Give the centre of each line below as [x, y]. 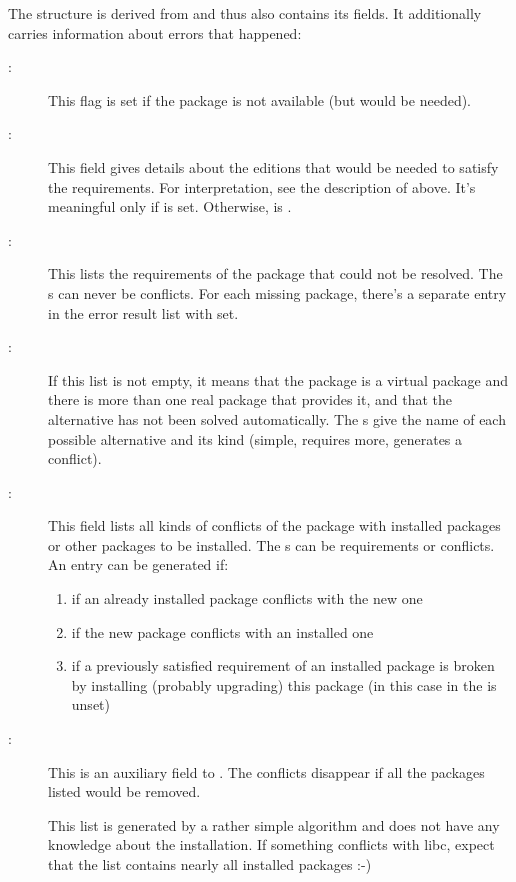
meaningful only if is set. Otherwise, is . [170, 206]
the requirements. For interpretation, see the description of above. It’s [262, 186]
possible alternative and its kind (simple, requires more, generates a [255, 438]
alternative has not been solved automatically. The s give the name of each [277, 418]
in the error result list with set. [143, 312]
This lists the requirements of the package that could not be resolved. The [275, 273]
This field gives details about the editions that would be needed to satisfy [273, 166]
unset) [90, 704]
